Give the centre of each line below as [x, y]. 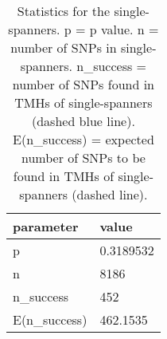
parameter [46, 226]
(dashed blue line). [83, 121]
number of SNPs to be [83, 158]
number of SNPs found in [83, 84]
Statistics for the [64, 11]
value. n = [130, 29]
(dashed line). [110, 194]
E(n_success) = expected [83, 139]
